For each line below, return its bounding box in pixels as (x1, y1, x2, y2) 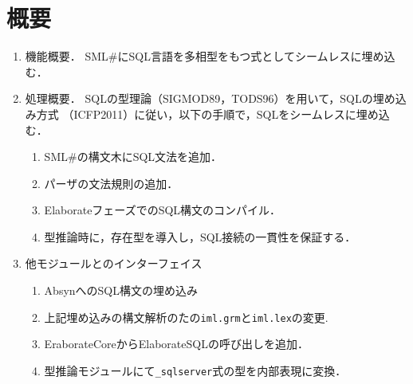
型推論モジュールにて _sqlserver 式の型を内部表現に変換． (44, 362, 347, 378)
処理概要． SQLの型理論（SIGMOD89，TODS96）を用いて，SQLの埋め (25, 90, 395, 107)
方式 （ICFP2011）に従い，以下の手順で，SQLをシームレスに (36, 105, 356, 122)
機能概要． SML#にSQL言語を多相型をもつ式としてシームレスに (25, 48, 362, 65)
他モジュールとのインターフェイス (25, 255, 203, 272)
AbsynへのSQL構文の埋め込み (44, 282, 198, 299)
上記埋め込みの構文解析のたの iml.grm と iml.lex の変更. (44, 308, 328, 325)
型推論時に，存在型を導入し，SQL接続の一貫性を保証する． (44, 228, 356, 245)
